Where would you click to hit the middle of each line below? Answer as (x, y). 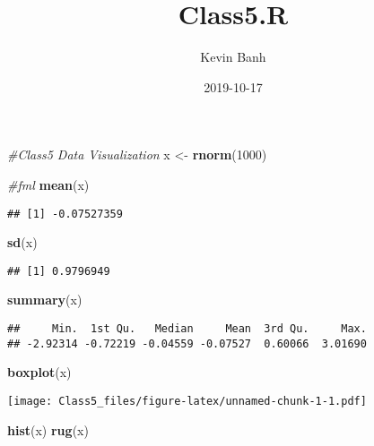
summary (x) (45, 300)
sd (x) (22, 242)
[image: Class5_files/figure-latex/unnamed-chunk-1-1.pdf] (187, 401)
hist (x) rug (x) (48, 429)
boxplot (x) (39, 372)
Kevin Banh (233, 57)
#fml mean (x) (48, 184)
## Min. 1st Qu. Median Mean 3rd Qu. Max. (187, 329)
